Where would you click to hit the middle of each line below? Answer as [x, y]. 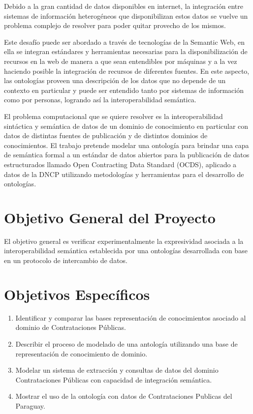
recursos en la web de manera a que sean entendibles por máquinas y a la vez [121, 61]
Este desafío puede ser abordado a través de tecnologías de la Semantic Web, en [125, 42]
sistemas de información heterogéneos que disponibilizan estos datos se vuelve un [126, 15]
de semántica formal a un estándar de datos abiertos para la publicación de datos [127, 155]
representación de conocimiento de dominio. [81, 353]
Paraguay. [30, 405]
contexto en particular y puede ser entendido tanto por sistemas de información [124, 90]
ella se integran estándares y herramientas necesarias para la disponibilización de [126, 51]
